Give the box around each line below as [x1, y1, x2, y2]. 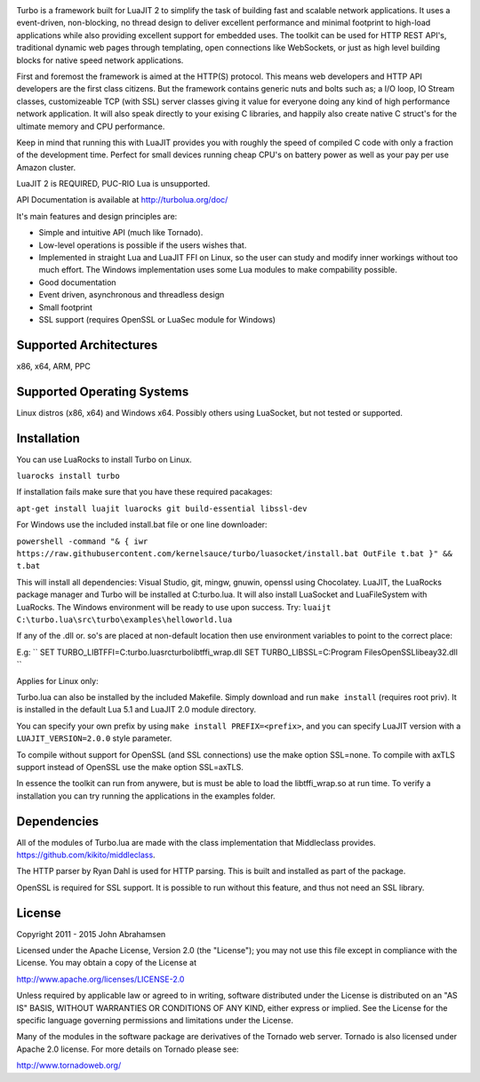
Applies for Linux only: [16, 675, 99, 686]
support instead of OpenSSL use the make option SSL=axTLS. [16, 761, 244, 772]
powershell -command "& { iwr [16, 536, 148, 546]
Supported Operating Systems [16, 384, 189, 399]
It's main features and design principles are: [16, 211, 178, 221]
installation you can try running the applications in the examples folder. [16, 791, 276, 801]
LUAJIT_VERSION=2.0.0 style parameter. [16, 733, 172, 744]
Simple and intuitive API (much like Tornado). [38, 227, 204, 238]
